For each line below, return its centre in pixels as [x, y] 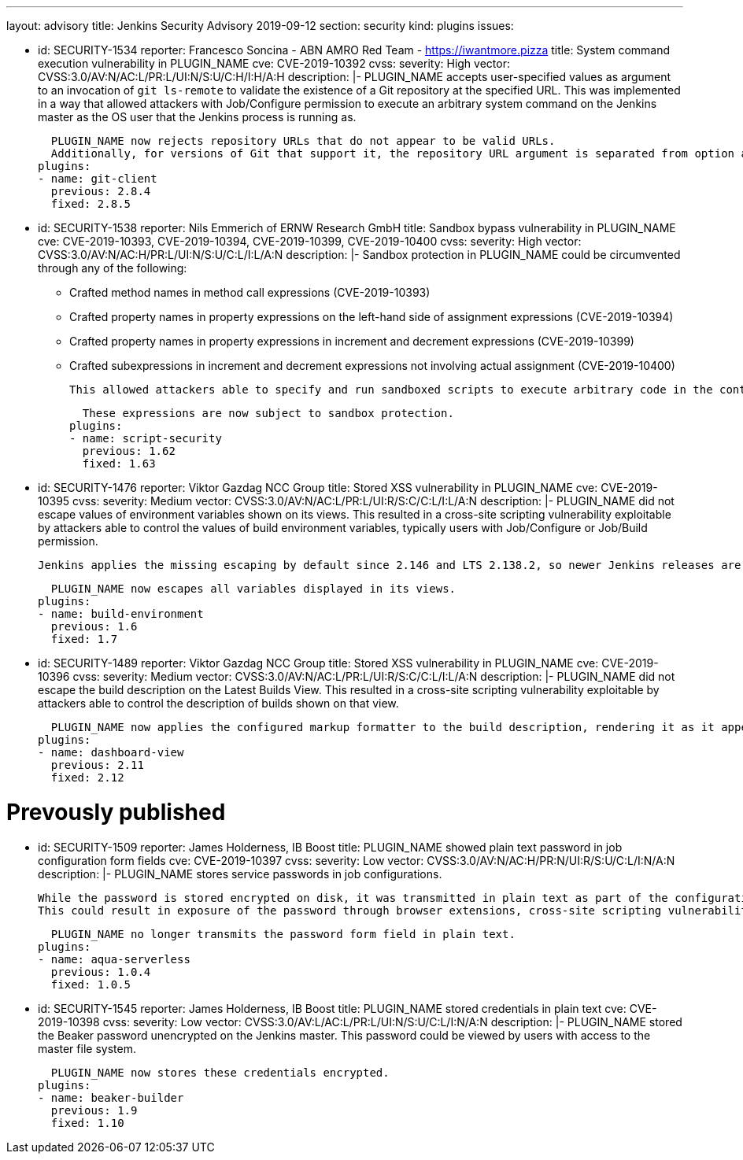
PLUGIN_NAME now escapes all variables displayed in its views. [253, 589]
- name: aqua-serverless [114, 959]
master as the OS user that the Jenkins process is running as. [197, 117]
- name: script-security [146, 438]
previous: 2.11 [97, 765]
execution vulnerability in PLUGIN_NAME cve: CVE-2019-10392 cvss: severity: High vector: [274, 63]
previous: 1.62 [129, 451]
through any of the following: [113, 268]
